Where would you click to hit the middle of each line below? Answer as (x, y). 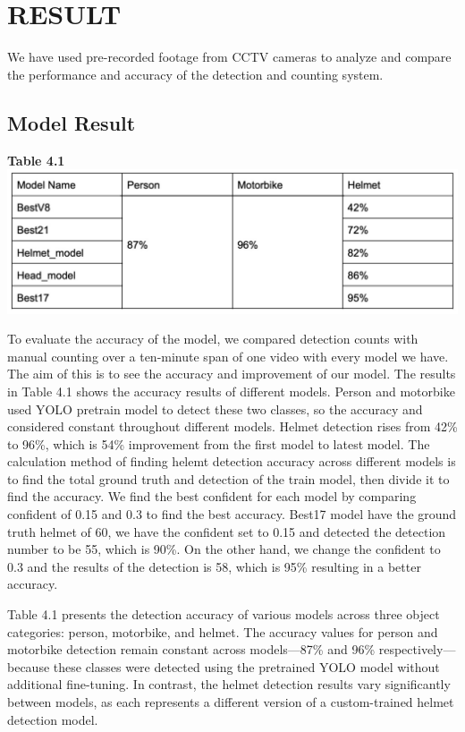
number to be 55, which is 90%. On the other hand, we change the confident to (224, 549)
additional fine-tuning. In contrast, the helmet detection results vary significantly (229, 684)
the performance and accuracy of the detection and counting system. (195, 74)
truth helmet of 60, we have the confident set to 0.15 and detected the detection (227, 531)
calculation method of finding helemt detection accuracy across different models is (232, 461)
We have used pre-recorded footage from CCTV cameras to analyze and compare (229, 57)
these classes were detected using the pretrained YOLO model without (246, 666)
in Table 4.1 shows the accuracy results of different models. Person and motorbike (231, 391)
